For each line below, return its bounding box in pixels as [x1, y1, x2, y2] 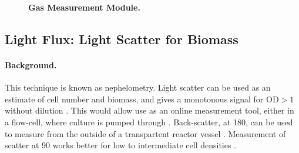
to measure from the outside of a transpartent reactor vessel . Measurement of [5, 127, 286, 139]
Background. [5, 58, 57, 71]
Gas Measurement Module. [28, 1, 140, 13]
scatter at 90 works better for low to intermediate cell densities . [5, 139, 237, 151]
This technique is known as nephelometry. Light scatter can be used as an [5, 81, 271, 94]
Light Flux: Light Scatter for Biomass [5, 29, 238, 48]
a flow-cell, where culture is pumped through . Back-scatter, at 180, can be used [5, 115, 293, 128]
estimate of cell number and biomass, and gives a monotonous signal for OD [5, 92, 279, 105]
